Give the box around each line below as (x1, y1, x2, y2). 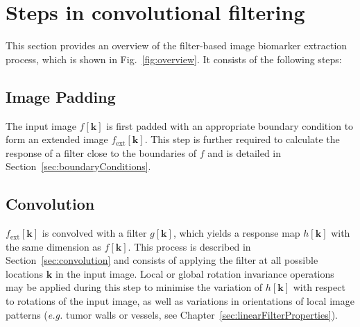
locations (6, 266, 44, 280)
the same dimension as (6, 239, 101, 253)
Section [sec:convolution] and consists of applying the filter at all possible (6, 253, 318, 267)
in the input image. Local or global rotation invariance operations (55, 266, 334, 280)
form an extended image (6, 132, 108, 146)
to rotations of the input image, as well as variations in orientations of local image (6, 294, 354, 308)
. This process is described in (128, 239, 251, 253)
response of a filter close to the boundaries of (6, 145, 196, 160)
